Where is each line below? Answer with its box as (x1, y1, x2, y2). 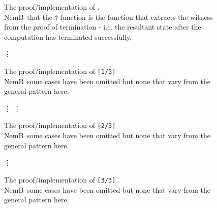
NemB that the (4, 11, 53, 22)
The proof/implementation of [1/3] (4, 65, 116, 76)
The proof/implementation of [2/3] (4, 120, 116, 131)
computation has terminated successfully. (4, 31, 132, 42)
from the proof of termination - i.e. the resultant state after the (4, 21, 201, 32)
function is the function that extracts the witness (60, 11, 213, 22)
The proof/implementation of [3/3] (4, 174, 116, 185)
